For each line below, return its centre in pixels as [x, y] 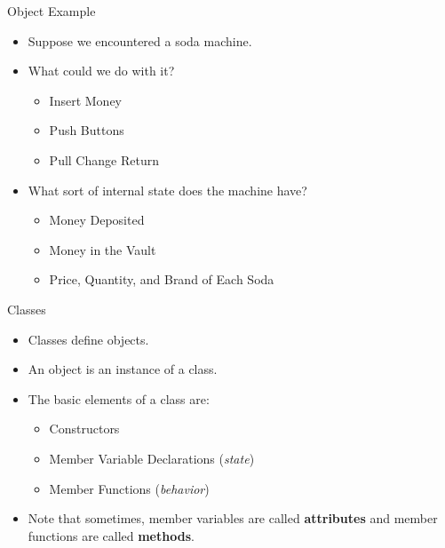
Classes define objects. [88, 339]
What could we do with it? [101, 71]
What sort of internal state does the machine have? [167, 190]
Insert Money [85, 100]
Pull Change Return [104, 159]
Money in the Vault [103, 249]
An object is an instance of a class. [123, 369]
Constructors [84, 429]
